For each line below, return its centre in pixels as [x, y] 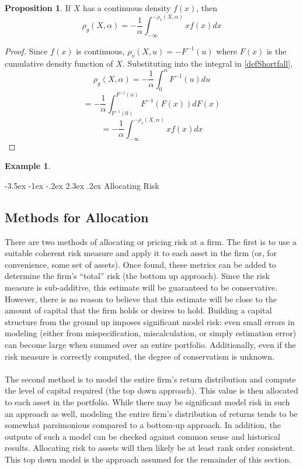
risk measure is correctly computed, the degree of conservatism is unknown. [140, 356]
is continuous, [100, 51]
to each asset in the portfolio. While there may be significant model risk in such [147, 401]
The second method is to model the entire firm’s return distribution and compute [150, 379]
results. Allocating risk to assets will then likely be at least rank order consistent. [150, 448]
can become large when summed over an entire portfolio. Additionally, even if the [150, 344]
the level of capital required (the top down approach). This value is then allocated [151, 390]
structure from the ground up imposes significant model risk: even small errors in [150, 321]
